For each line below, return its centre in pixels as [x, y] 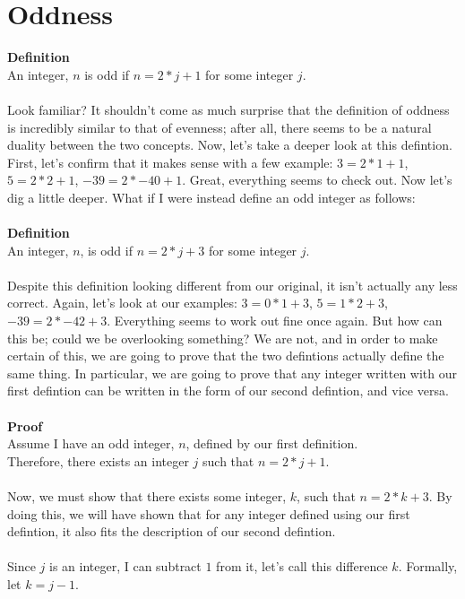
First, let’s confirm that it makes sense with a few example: [170, 162]
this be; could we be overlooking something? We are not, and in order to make [223, 338]
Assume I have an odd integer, [91, 443]
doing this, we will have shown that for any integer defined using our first [209, 513]
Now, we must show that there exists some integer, [147, 495]
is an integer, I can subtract [125, 566]
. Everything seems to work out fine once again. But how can [275, 321]
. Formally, [428, 566]
